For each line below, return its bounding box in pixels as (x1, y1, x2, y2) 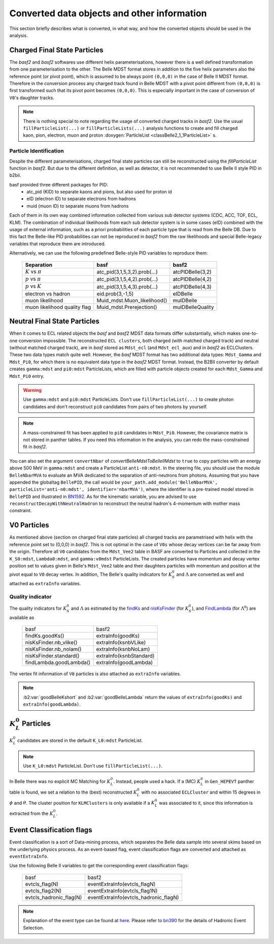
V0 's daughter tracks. (9, 95, 54, 101)
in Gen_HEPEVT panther (204, 778, 255, 784)
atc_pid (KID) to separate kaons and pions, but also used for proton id (26, 188, 172, 195)
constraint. (9, 508, 32, 514)
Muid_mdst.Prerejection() (96, 303, 157, 310)
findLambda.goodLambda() (25, 659, 91, 666)
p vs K (25, 282, 42, 290)
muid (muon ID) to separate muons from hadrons (26, 203, 129, 209)
